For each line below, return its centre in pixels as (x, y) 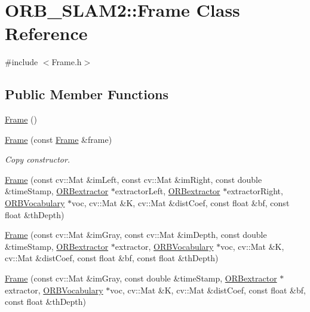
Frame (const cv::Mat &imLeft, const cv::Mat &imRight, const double (133, 179)
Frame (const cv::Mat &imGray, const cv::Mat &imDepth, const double (136, 235)
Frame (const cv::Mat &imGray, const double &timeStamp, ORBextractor (141, 278)
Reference (46, 33)
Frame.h (67, 62)
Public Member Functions (87, 94)
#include (22, 62)
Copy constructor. (38, 159)
